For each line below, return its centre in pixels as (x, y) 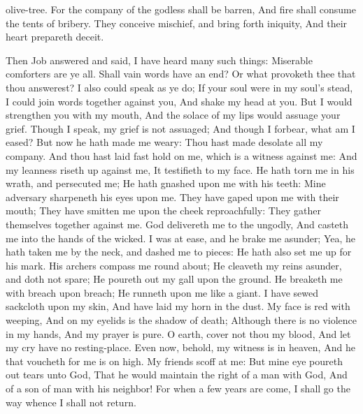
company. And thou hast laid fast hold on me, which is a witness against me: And (181, 155)
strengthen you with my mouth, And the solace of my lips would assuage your (173, 115)
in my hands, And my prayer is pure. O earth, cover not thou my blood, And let (178, 333)
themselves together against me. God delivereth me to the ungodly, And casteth (177, 224)
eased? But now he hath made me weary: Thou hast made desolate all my (164, 142)
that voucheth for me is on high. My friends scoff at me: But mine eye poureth (174, 361)
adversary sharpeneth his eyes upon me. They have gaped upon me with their (172, 197)
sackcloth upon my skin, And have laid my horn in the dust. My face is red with (178, 306)
